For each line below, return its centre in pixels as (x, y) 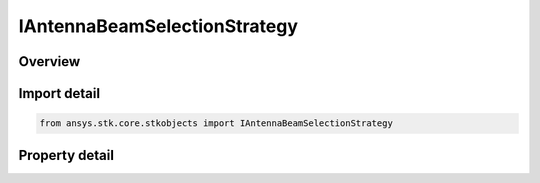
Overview (49, 61)
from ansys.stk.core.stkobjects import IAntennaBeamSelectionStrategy (216, 123)
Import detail (59, 93)
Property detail (66, 155)
